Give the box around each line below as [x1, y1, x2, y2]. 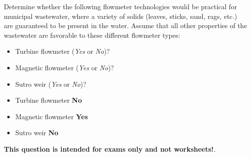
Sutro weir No [15, 127, 59, 138]
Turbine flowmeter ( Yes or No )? [15, 46, 110, 56]
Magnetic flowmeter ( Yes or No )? [15, 62, 114, 72]
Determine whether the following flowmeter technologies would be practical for [4, 1, 237, 11]
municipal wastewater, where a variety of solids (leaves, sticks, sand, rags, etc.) [4, 11, 237, 21]
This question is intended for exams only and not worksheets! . [4, 143, 216, 154]
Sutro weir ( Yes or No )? [15, 78, 87, 89]
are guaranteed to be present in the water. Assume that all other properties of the [4, 20, 247, 31]
